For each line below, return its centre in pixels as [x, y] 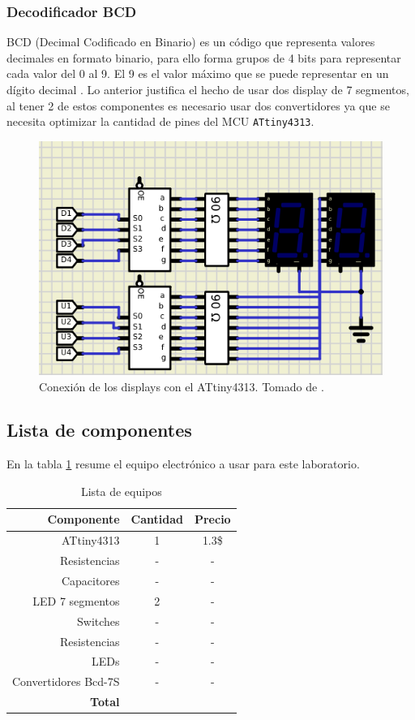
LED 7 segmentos [76, 600]
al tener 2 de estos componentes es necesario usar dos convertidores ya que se [198, 105]
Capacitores [90, 581]
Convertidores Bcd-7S [66, 681]
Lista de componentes [99, 430]
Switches [98, 621]
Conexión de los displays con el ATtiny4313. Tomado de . [182, 386]
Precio [212, 519]
